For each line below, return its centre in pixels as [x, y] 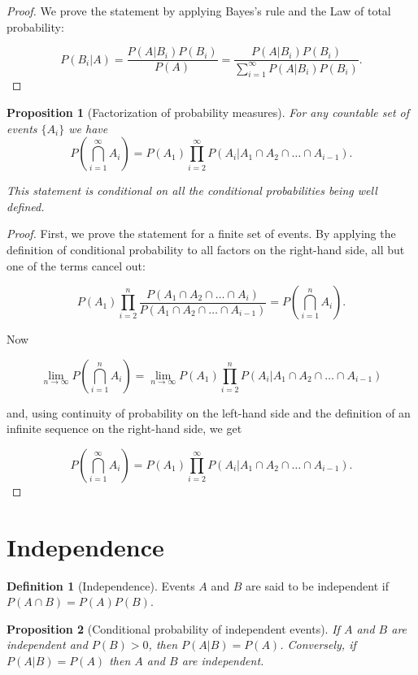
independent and [47, 645]
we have [88, 128]
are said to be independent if [317, 585]
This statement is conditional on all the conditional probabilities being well [192, 190]
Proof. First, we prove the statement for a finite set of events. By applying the [201, 234]
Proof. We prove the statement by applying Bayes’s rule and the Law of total [199, 11]
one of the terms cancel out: [76, 265]
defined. [26, 206]
